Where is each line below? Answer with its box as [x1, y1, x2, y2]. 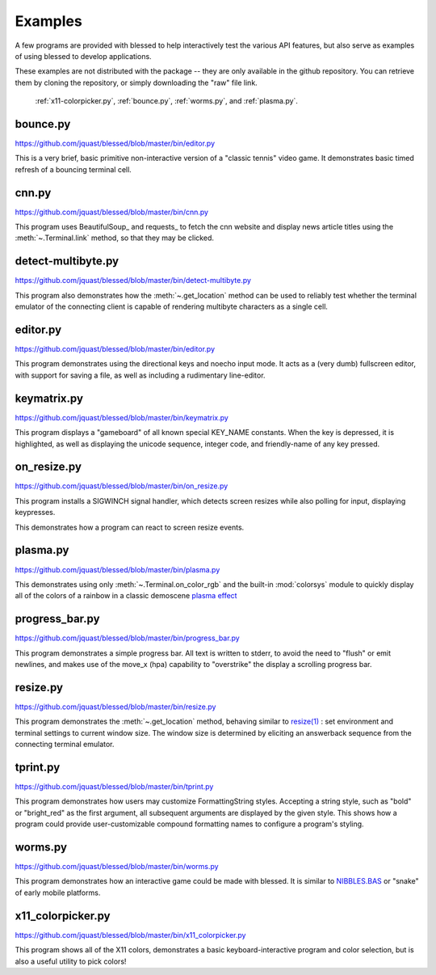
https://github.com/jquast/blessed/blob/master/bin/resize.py [15, 702, 216, 711]
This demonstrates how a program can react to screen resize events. [15, 522, 245, 532]
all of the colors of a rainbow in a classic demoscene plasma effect [15, 591, 237, 601]
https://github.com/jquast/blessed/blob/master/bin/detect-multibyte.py [15, 276, 252, 285]
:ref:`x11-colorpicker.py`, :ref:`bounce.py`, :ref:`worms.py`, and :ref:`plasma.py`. [35, 96, 299, 106]
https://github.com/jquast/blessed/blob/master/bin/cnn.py [15, 207, 209, 217]
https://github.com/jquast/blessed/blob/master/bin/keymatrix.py [15, 412, 229, 422]
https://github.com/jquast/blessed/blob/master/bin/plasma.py [15, 564, 220, 574]
